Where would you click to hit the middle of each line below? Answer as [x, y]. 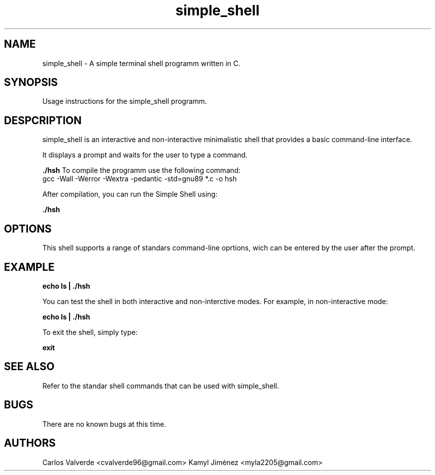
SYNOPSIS [31, 82]
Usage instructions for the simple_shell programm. [125, 101]
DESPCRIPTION [43, 120]
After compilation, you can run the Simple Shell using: [130, 194]
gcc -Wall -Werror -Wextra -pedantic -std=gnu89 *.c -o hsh [140, 179]
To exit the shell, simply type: [90, 332]
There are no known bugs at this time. [104, 424]
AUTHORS [30, 443]
